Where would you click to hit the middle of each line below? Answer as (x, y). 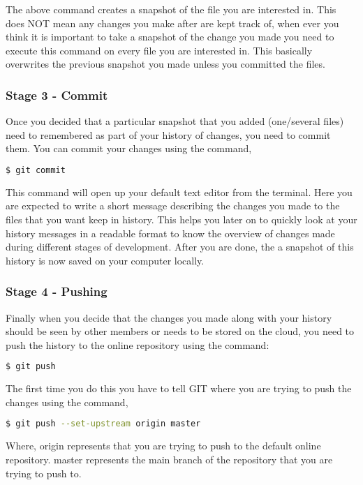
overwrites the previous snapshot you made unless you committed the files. (165, 64)
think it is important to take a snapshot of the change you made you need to (170, 37)
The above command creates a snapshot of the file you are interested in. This (171, 9)
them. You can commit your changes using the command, (129, 148)
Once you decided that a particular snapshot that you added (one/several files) (175, 121)
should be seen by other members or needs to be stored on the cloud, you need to (180, 331)
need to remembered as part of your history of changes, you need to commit (168, 134)
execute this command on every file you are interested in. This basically (159, 50)
